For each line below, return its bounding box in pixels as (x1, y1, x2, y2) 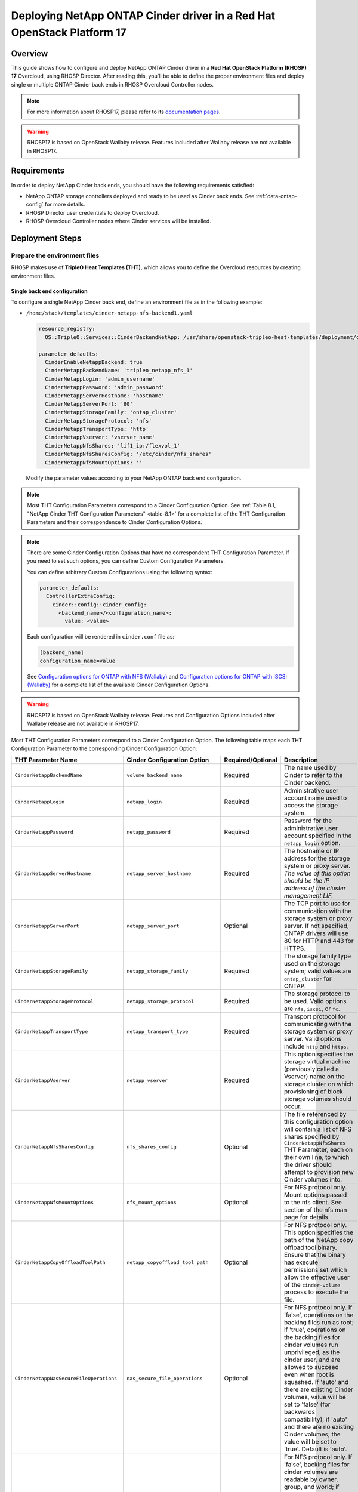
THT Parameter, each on (283, 1146, 353, 1154)
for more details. (45, 201, 85, 208)
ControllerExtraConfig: (45, 593, 116, 600)
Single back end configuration (11, 287, 88, 295)
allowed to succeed (283, 1363, 340, 1371)
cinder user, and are (283, 1355, 341, 1364)
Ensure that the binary (283, 1251, 346, 1259)
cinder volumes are (283, 1468, 338, 1476)
